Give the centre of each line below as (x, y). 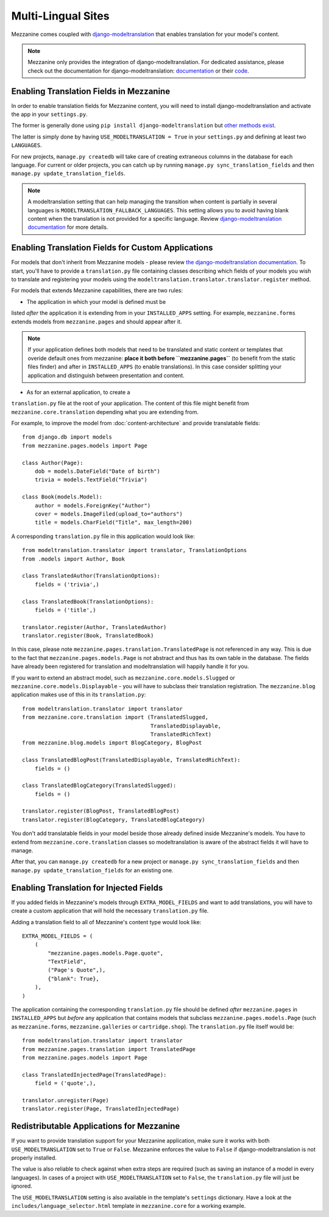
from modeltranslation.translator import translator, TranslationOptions (135, 550)
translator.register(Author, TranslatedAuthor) (94, 627)
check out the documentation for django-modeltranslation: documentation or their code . (138, 71)
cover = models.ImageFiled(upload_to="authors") (108, 514)
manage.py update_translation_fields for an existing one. (92, 870)
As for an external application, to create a (78, 392)
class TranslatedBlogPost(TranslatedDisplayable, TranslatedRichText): (131, 760)
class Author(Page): (53, 463)
